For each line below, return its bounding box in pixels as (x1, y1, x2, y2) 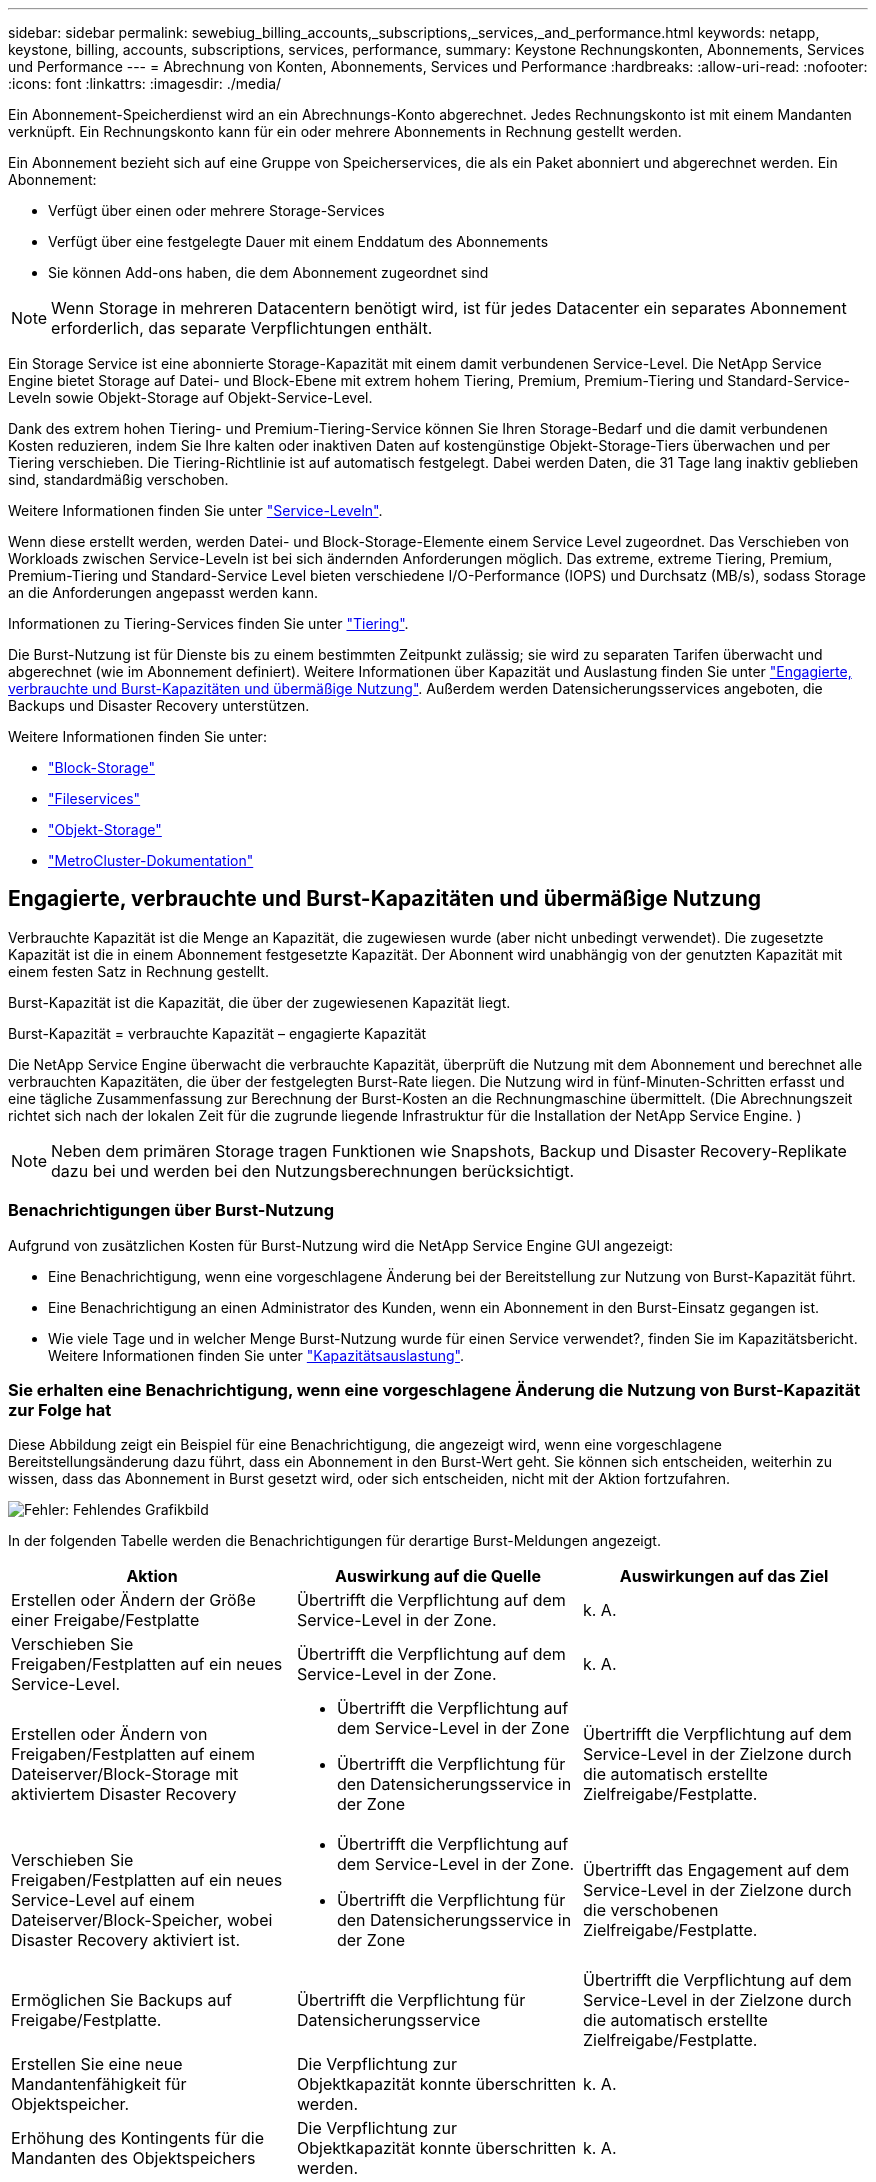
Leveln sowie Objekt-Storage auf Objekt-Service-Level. (8, 389, 373, 406)
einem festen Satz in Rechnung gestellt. (8, 962, 269, 980)
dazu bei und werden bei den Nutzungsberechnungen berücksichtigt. (51, 1160, 575, 1181)
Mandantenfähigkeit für (11, 2074, 187, 2095)
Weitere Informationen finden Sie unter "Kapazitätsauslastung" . (48, 1346, 464, 1364)
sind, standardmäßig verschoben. (8, 471, 229, 488)
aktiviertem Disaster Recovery (11, 1784, 237, 1805)
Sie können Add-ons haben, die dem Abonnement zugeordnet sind (48, 264, 489, 281)
